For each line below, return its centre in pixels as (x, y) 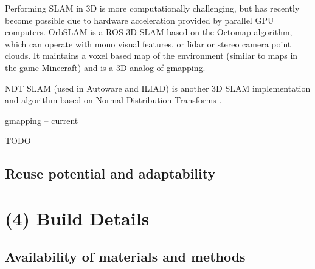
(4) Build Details (77, 218)
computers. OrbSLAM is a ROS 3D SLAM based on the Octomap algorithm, (149, 32)
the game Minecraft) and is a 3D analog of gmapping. (105, 67)
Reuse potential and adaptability (110, 173)
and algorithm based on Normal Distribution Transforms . (113, 100)
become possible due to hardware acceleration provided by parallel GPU (140, 20)
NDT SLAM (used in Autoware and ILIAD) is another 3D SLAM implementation (158, 88)
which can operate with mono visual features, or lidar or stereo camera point (148, 43)
